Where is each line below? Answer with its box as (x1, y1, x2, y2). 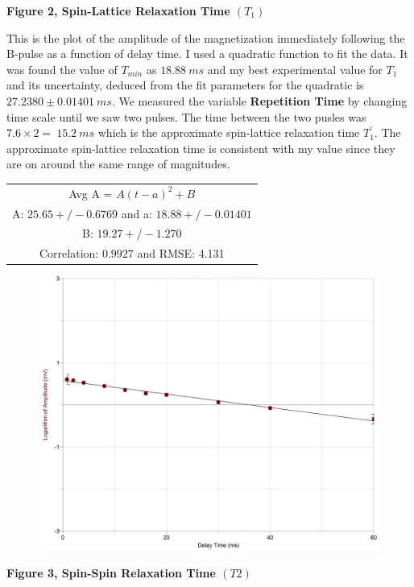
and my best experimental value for (207, 60, 383, 77)
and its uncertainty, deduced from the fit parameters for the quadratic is (6, 76, 364, 93)
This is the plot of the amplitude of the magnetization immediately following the (6, 29, 405, 46)
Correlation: (39, 245, 99, 262)
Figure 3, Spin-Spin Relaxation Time (6, 564, 216, 581)
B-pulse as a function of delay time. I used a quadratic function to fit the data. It (6, 45, 408, 62)
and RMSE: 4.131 (137, 245, 225, 262)
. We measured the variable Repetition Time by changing (111, 92, 408, 109)
